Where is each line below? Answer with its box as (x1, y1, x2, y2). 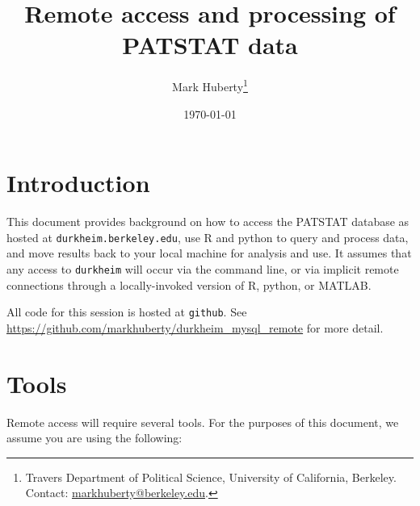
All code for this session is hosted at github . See (6, 303, 247, 320)
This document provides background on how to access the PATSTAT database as (6, 213, 409, 230)
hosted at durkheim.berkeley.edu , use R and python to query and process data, (6, 228, 409, 245)
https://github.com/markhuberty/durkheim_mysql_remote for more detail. (6, 319, 384, 336)
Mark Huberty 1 (172, 76, 248, 94)
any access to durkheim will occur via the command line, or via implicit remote (6, 260, 399, 277)
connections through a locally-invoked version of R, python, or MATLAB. (6, 276, 372, 293)
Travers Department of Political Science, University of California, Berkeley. (25, 468, 397, 485)
